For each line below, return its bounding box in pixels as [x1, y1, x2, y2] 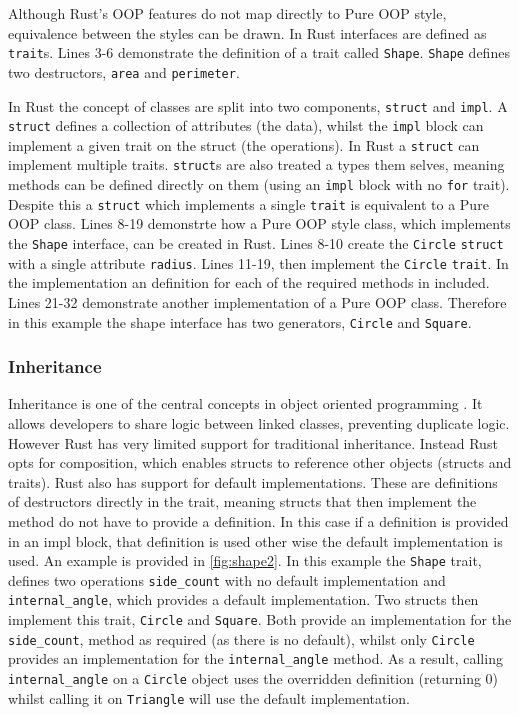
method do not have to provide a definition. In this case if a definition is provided [8, 510, 509, 531]
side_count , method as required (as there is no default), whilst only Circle [8, 628, 475, 649]
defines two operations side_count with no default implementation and [8, 569, 446, 590]
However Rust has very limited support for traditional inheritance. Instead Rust [8, 432, 498, 453]
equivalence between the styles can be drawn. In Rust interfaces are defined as [8, 22, 487, 43]
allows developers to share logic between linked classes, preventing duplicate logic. [8, 413, 510, 433]
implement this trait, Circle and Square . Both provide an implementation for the [8, 609, 512, 630]
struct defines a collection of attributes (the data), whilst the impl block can [8, 115, 484, 136]
